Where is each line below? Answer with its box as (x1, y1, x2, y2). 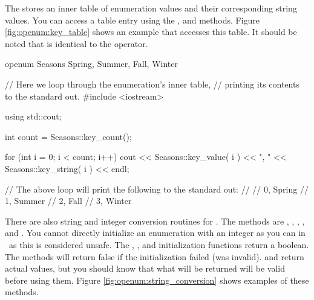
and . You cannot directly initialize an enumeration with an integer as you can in (5, 226, 306, 239)
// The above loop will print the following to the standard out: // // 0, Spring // (5, 182, 309, 195)
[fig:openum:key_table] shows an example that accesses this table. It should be (5, 25, 297, 38)
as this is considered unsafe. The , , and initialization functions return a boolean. (8, 238, 309, 251)
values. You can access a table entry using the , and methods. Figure (5, 13, 260, 26)
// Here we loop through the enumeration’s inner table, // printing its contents (5, 77, 299, 90)
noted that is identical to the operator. (5, 37, 148, 49)
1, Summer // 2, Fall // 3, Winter (5, 194, 132, 207)
